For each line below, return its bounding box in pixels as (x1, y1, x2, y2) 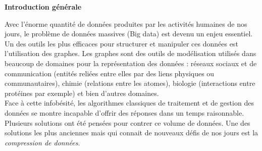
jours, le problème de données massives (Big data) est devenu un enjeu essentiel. (5, 28, 253, 39)
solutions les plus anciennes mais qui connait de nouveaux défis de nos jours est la (5, 127, 258, 138)
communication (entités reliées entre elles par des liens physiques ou (5, 68, 215, 78)
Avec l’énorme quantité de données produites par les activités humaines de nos (5, 18, 247, 29)
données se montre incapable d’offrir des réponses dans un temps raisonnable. (5, 107, 244, 118)
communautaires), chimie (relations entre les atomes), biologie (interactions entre (5, 78, 255, 88)
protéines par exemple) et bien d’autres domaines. (5, 87, 159, 98)
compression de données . (5, 137, 80, 147)
